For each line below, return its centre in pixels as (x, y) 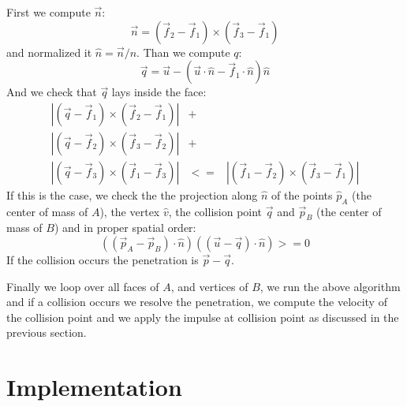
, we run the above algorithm (330, 286)
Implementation (94, 387)
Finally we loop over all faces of (83, 286)
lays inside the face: (159, 92)
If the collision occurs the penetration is (103, 260)
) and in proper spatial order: (125, 228)
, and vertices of (209, 286)
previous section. (47, 332)
